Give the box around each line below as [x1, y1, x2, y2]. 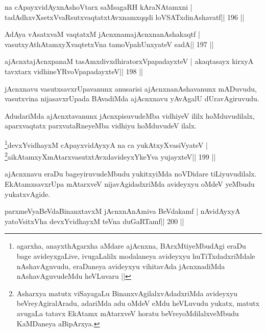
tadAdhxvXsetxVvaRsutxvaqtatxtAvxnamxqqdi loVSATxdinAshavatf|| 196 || [5, 11, 245, 22]
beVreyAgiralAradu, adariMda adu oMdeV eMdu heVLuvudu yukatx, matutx [16, 298, 260, 308]
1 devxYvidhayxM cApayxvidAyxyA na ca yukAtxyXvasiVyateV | [5, 138, 208, 150]
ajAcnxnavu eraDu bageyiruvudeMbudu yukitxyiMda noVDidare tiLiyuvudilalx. [5, 168, 257, 179]
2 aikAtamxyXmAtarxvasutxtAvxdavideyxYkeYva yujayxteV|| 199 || [5, 150, 216, 162]
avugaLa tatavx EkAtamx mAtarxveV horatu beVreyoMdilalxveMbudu [16, 307, 239, 318]
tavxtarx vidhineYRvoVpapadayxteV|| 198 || [5, 65, 143, 76]
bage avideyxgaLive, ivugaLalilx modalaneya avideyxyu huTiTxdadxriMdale [16, 251, 255, 261]
